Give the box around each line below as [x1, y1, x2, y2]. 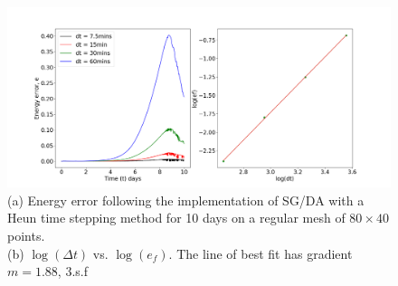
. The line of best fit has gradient [168, 243, 353, 262]
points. [7, 225, 45, 244]
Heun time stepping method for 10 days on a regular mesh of [7, 208, 346, 227]
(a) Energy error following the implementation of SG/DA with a [7, 190, 365, 209]
